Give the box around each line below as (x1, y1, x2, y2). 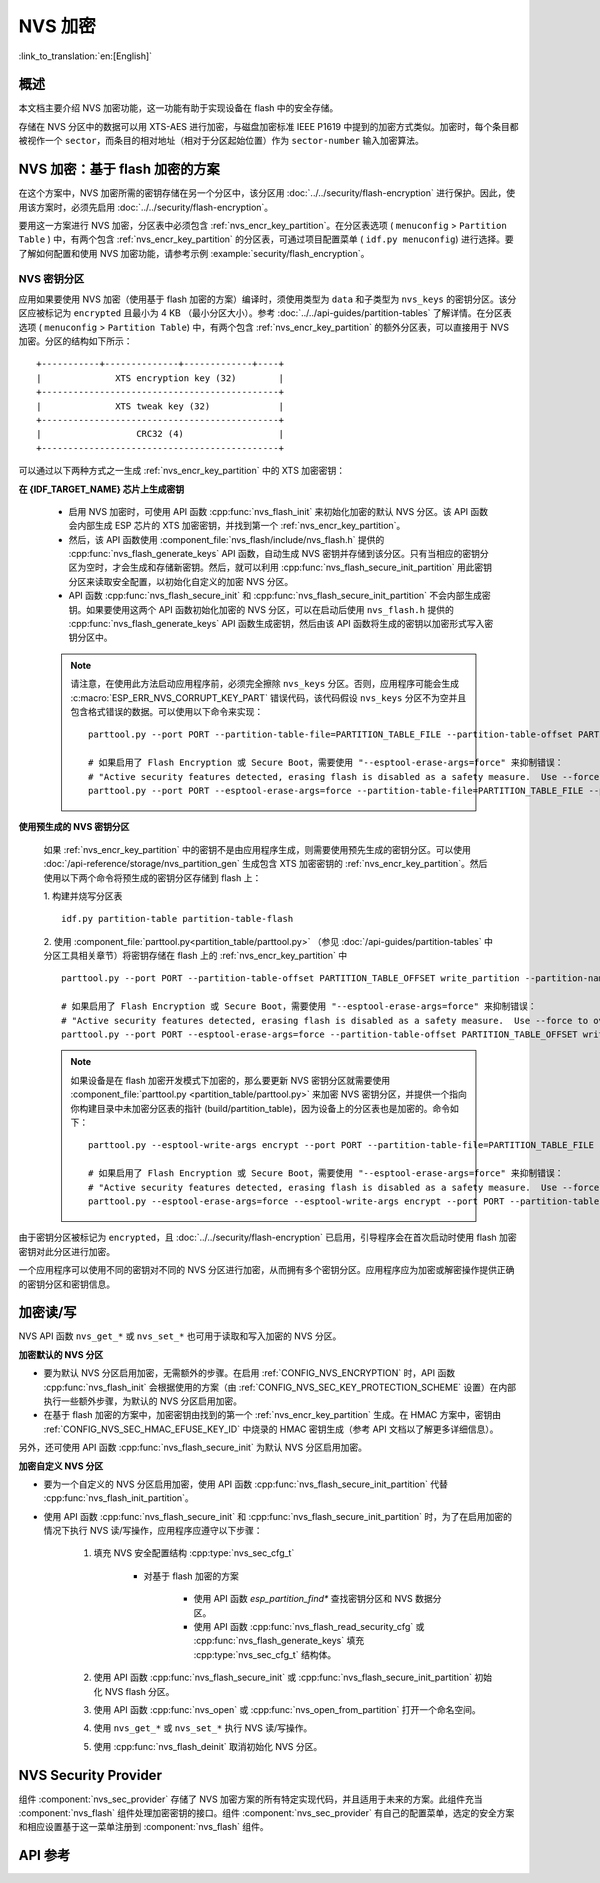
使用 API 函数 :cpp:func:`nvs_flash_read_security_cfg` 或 (193, 1621, 425, 1633)
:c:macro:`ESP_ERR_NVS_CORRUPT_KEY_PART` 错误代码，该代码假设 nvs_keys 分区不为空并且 (70, 691, 467, 704)
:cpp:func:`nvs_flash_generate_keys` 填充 (193, 1635, 365, 1647)
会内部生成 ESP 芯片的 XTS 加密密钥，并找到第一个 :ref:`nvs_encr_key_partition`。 (68, 520, 406, 532)
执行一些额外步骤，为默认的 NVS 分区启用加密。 (43, 1395, 243, 1407)
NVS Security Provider (18, 1766, 162, 1784)
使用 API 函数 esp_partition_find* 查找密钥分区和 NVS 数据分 (193, 1593, 442, 1605)
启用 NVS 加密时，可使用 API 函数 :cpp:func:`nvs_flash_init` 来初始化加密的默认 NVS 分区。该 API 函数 (68, 505, 489, 517)
